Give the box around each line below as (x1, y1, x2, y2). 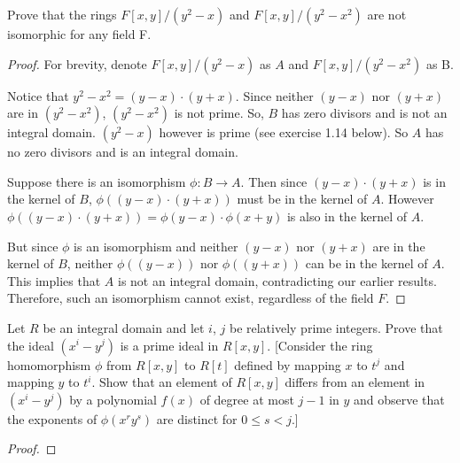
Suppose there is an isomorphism (7, 172, 186, 190)
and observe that (354, 390, 445, 408)
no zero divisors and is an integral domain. (7, 143, 238, 161)
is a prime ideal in (120, 336, 219, 354)
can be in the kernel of (305, 254, 428, 273)
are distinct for (156, 409, 238, 428)
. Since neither (235, 86, 314, 104)
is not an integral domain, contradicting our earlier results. (117, 271, 437, 289)
